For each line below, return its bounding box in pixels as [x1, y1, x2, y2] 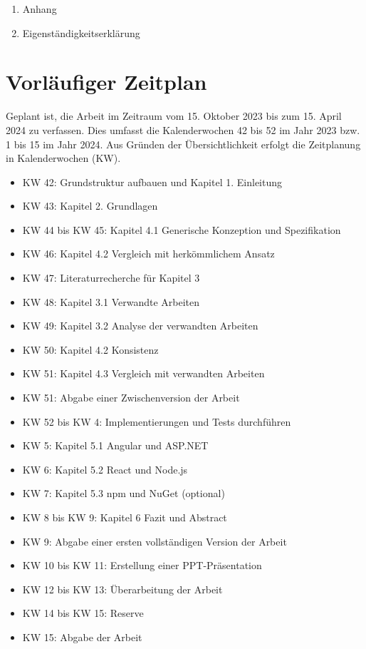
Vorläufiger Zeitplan [6, 67, 207, 96]
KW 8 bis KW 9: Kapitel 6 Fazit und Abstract [22, 510, 227, 524]
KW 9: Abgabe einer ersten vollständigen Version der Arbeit [22, 533, 287, 548]
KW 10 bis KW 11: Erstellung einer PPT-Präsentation [22, 558, 262, 573]
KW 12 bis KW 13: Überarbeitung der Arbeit [22, 581, 223, 596]
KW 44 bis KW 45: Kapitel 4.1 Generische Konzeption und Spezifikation [22, 222, 341, 237]
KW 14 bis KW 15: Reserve [22, 605, 144, 620]
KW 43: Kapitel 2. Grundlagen [22, 198, 158, 213]
